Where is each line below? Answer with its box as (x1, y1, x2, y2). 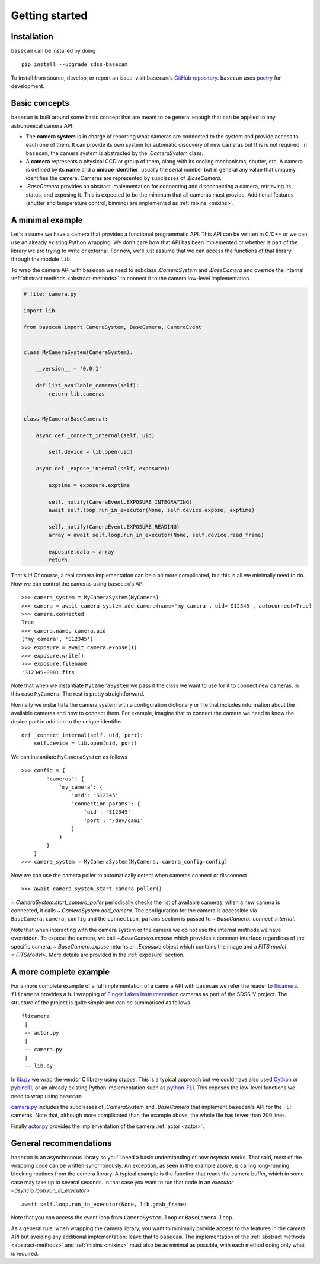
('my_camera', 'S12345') (21, 636, 94, 643)
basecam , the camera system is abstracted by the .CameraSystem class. (25, 149, 204, 157)
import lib (23, 307, 55, 314)
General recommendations (11, 1138, 112, 1148)
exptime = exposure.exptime (48, 482, 130, 488)
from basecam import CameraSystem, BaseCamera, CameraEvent (23, 324, 202, 331)
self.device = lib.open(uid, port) (33, 740, 137, 747)
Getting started (11, 9, 88, 22)
